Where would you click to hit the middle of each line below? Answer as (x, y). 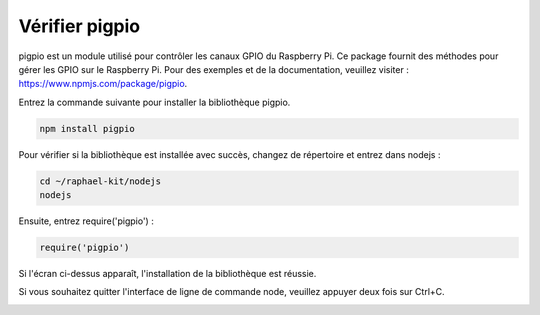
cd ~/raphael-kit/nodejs (100, 181)
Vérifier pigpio (79, 26)
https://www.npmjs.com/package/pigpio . (103, 84)
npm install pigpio (87, 128)
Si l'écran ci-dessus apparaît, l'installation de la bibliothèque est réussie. (167, 274)
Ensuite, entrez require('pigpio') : (86, 221)
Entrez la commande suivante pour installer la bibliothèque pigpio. (154, 102)
